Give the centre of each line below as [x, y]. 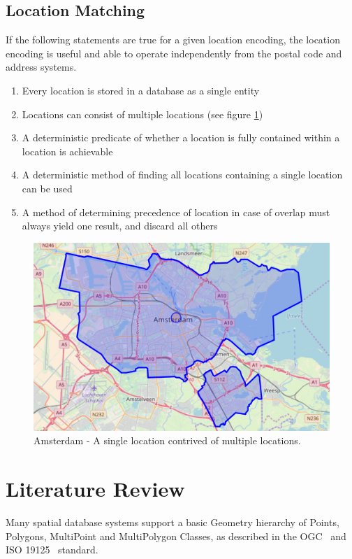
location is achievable [67, 151]
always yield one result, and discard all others [120, 226]
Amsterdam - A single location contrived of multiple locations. [167, 440]
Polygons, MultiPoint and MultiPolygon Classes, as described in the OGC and [176, 536]
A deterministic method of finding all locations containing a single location [182, 175]
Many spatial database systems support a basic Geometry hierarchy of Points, [173, 522]
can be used [47, 188]
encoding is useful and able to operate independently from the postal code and [174, 53]
